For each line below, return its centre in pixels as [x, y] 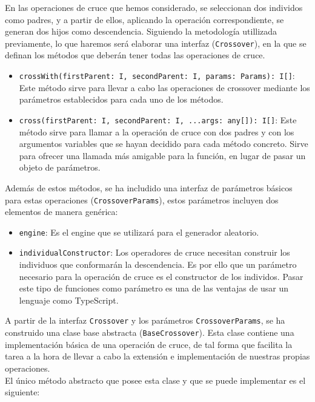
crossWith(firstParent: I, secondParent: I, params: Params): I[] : [157, 76]
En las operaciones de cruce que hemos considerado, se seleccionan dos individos [154, 7]
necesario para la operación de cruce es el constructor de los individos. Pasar [161, 276]
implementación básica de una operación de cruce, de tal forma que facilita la [149, 344]
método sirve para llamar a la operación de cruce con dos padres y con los [157, 131]
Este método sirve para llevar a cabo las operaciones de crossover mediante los [164, 87]
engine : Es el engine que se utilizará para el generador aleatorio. [139, 232]
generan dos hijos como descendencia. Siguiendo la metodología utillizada [141, 31]
